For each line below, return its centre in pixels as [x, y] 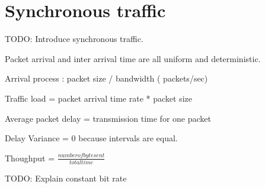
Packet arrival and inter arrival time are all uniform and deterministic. [133, 58]
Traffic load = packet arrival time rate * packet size [98, 98]
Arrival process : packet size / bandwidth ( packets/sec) [106, 78]
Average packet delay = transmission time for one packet [108, 118]
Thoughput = [30, 158]
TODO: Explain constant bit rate [66, 178]
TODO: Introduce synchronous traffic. [74, 39]
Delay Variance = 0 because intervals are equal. [91, 138]
